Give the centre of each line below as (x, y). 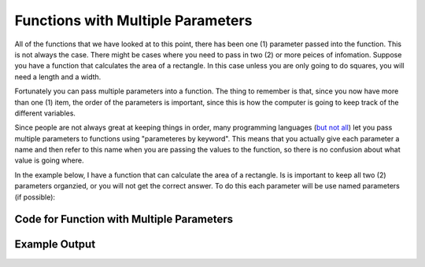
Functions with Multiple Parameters (133, 20)
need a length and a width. (58, 77)
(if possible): (35, 197)
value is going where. (49, 160)
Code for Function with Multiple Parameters (124, 219)
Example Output (55, 245)
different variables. (45, 113)
